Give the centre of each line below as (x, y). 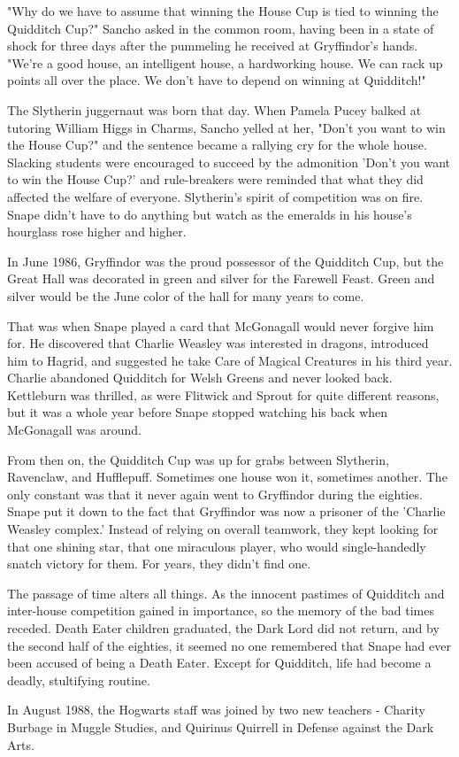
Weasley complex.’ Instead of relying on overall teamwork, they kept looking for (223, 529)
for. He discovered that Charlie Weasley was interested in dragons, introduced (218, 343)
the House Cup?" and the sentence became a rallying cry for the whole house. (217, 145)
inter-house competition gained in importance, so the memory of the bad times (221, 610)
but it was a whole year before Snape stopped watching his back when (198, 412)
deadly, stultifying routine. (79, 680)
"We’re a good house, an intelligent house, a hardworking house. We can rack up (225, 62)
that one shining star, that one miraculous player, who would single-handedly (217, 546)
